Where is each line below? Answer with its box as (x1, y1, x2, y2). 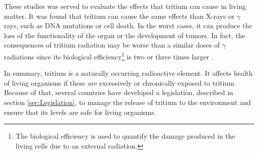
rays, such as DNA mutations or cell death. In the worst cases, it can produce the (4, 20, 253, 31)
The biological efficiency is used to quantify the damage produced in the (15, 131, 235, 141)
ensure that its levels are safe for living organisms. (4, 106, 156, 117)
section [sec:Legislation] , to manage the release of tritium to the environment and (4, 97, 251, 107)
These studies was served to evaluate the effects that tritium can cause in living (4, 1, 246, 11)
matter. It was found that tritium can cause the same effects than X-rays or (4, 10, 235, 21)
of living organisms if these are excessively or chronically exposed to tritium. (4, 77, 236, 88)
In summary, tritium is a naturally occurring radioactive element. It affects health (4, 68, 253, 78)
